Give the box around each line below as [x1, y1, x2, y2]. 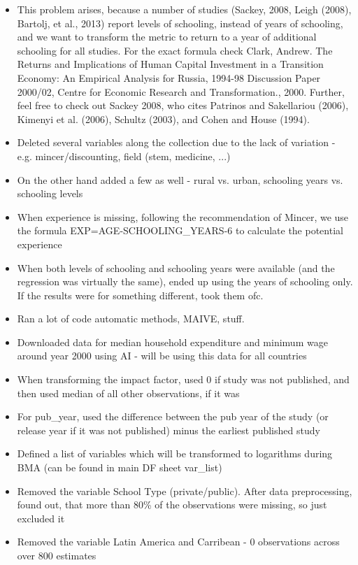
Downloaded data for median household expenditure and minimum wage [17, 334, 328, 349]
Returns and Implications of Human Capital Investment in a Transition [17, 57, 324, 71]
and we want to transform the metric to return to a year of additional [17, 29, 317, 44]
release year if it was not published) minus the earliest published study [17, 422, 320, 437]
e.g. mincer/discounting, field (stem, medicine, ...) [17, 148, 231, 163]
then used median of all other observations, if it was [17, 385, 240, 400]
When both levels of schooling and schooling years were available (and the [17, 260, 335, 275]
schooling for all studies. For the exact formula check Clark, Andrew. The [17, 43, 333, 57]
